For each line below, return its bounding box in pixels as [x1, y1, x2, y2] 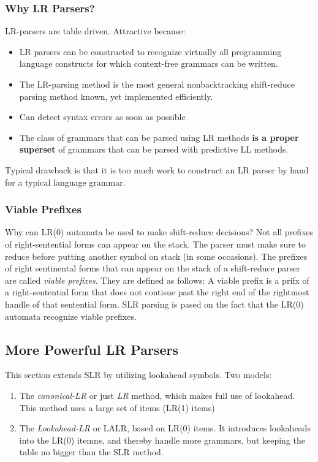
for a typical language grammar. [5, 175, 126, 188]
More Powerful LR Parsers [5, 339, 178, 358]
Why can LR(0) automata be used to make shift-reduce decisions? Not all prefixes [5, 225, 314, 238]
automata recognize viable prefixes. [5, 309, 137, 322]
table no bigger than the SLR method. [19, 445, 164, 458]
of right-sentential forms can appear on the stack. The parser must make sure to [5, 237, 306, 250]
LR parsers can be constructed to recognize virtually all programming [19, 45, 282, 58]
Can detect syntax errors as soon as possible [19, 110, 186, 123]
